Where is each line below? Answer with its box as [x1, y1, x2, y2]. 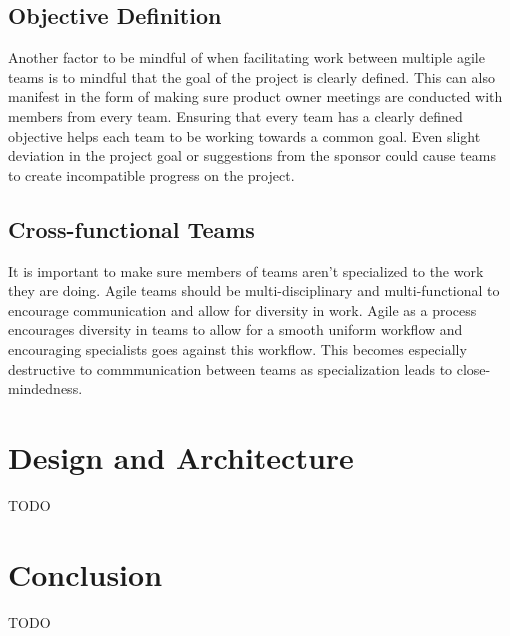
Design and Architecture [8, 436, 354, 477]
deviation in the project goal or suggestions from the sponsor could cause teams [8, 145, 496, 166]
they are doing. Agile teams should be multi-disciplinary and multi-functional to [8, 280, 500, 301]
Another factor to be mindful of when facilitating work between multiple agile [8, 47, 485, 68]
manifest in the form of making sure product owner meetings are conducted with [8, 86, 503, 107]
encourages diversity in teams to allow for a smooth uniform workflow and [8, 319, 463, 340]
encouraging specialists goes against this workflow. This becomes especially [8, 338, 467, 359]
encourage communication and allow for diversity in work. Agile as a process [8, 299, 477, 320]
